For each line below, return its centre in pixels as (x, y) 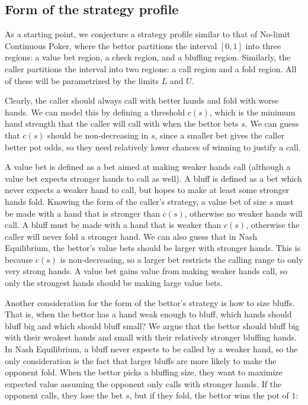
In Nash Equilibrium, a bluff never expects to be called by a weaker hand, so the (151, 349)
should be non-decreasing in (98, 135)
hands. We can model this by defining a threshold (95, 112)
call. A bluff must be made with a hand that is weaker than (113, 225)
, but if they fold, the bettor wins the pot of (209, 395)
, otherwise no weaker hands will (243, 213)
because (19, 259)
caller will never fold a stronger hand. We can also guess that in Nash (131, 236)
